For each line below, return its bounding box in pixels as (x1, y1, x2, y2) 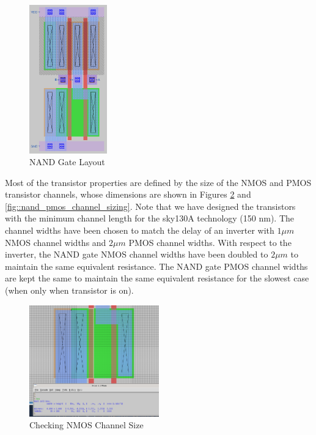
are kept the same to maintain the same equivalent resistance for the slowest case (5, 272, 309, 284)
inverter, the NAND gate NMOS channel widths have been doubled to (5, 248, 268, 261)
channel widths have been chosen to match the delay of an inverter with (5, 224, 274, 237)
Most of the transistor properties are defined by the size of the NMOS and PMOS (5, 176, 312, 188)
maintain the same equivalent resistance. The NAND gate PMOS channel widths (5, 259, 308, 272)
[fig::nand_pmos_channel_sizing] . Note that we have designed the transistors (5, 199, 296, 212)
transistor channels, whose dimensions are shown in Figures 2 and (5, 188, 251, 201)
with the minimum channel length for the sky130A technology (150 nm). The (5, 212, 295, 225)
